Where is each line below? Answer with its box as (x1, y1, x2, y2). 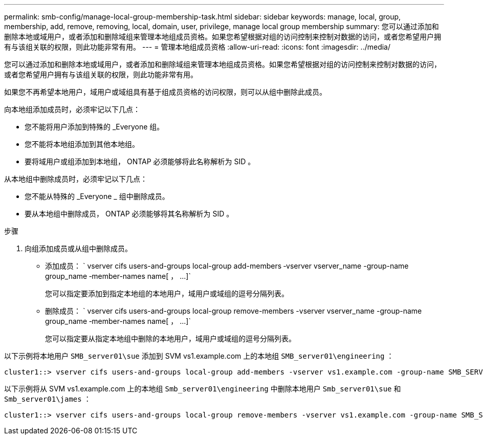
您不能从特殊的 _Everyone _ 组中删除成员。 (25, 192, 169, 201)
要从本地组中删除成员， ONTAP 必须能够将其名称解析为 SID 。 (25, 209, 234, 218)
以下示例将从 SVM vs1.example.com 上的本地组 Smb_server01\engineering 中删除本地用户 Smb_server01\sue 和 (4, 384, 401, 393)
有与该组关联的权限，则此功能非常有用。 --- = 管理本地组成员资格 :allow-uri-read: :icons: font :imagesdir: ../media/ (4, 42, 391, 51)
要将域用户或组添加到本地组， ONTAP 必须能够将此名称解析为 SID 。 (25, 157, 255, 166)
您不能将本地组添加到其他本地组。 (25, 140, 139, 148)
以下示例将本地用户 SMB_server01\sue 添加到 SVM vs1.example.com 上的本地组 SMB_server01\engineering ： (4, 352, 394, 360)
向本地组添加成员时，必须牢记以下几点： (4, 105, 140, 114)
